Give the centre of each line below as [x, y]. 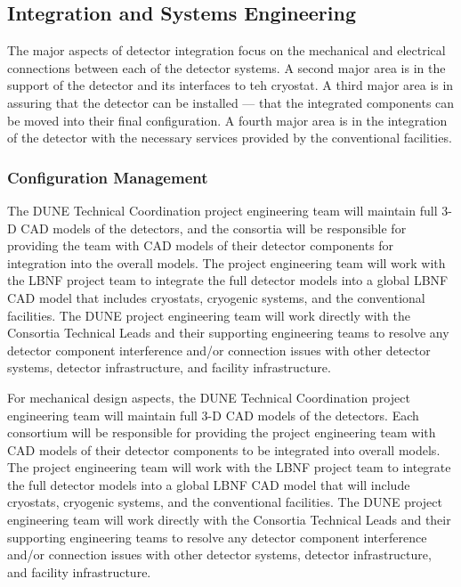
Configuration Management [108, 177]
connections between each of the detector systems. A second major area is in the [226, 67]
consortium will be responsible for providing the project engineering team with [222, 432]
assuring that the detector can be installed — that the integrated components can [231, 102]
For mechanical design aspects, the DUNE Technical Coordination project [209, 397]
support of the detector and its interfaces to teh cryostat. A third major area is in [230, 85]
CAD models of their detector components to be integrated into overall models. [224, 449]
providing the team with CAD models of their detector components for [201, 245]
